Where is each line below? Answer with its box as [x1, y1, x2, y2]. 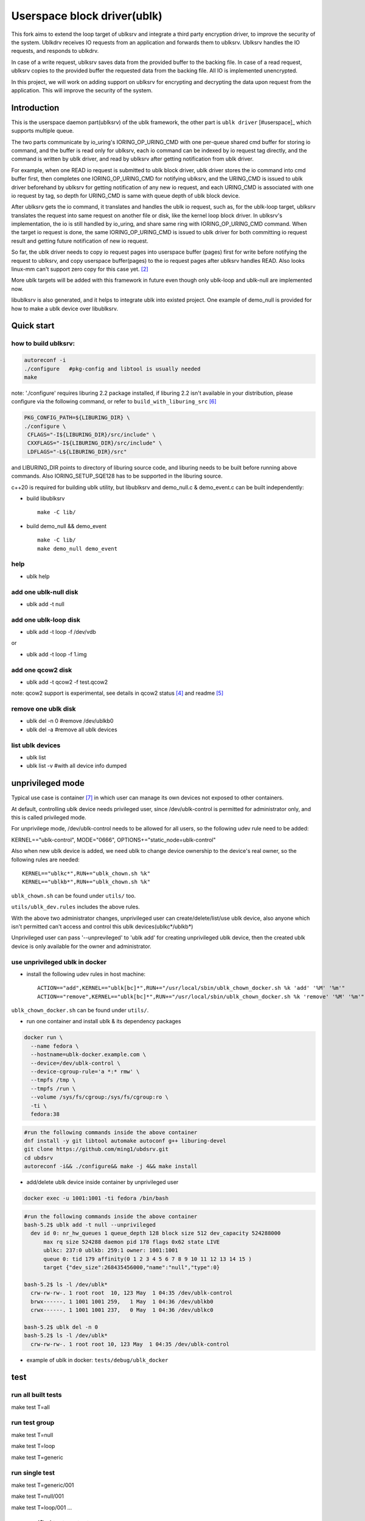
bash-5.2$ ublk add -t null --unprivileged [24, 1222, 156, 1228]
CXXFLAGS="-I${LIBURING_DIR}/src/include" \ [27, 440, 162, 447]
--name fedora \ [30, 1042, 79, 1049]
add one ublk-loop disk [11, 615, 81, 624]
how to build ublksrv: [11, 339, 75, 348]
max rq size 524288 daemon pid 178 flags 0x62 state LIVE [43, 1238, 220, 1245]
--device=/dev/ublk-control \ [30, 1059, 121, 1067]
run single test [11, 1469, 55, 1477]
